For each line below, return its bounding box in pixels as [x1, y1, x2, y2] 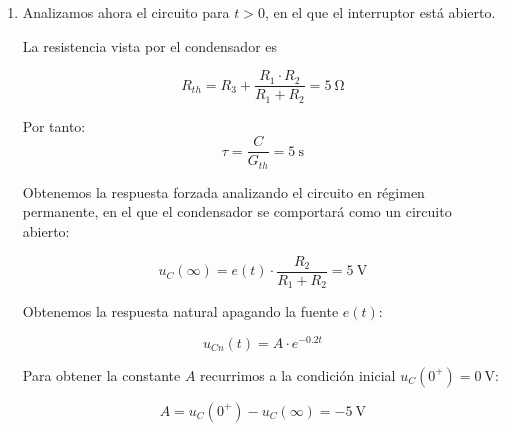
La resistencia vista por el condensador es [22, 35, 278, 56]
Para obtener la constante [22, 364, 181, 385]
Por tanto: [22, 115, 86, 136]
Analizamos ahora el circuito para [22, 2, 230, 22]
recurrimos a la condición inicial [200, 364, 396, 385]
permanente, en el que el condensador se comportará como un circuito [22, 201, 452, 222]
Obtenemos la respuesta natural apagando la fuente [22, 301, 339, 322]
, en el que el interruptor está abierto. [264, 2, 496, 22]
